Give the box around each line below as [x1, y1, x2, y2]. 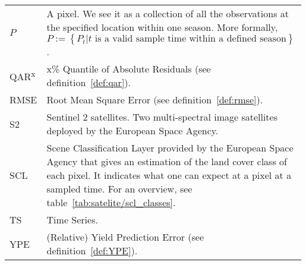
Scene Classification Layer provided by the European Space [46, 141, 294, 154]
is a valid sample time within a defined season [94, 34, 286, 43]
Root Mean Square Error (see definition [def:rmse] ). [46, 93, 263, 106]
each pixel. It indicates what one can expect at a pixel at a [46, 168, 292, 182]
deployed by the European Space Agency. [46, 124, 219, 137]
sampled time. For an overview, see [46, 182, 193, 195]
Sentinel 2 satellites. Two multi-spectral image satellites [46, 110, 277, 124]
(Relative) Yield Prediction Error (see [46, 230, 204, 244]
